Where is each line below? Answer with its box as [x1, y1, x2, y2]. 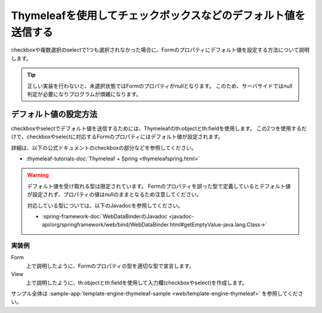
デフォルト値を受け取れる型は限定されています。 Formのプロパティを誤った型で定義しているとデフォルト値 [27, 182, 291, 190]
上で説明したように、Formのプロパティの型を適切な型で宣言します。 [26, 262, 195, 269]
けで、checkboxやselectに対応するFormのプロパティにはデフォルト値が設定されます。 [11, 133, 224, 140]
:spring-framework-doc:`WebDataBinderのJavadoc [42, 212, 168, 220]
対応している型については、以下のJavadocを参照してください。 [27, 202, 184, 209]
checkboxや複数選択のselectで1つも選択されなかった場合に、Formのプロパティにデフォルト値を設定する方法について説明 [11, 47, 309, 54]
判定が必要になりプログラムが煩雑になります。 [27, 90, 142, 98]
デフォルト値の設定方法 [11, 109, 98, 119]
